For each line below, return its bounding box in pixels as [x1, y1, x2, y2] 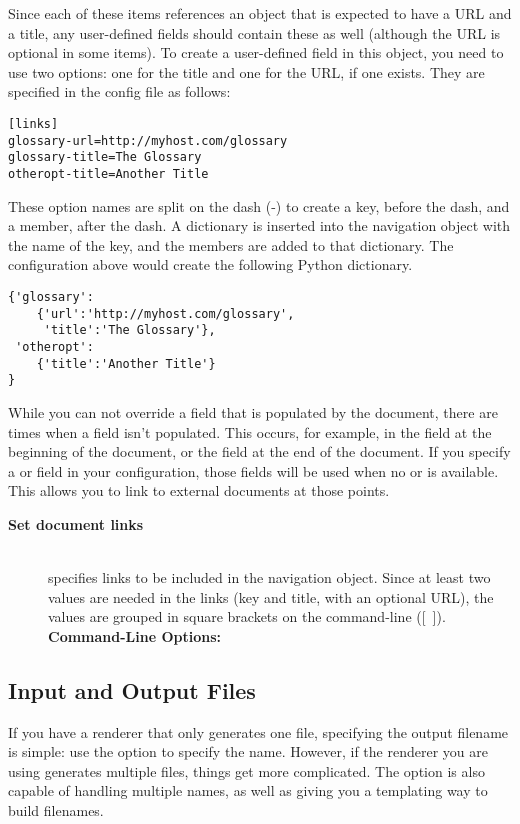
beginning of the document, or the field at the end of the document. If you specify [8, 441, 511, 462]
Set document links [8, 513, 144, 534]
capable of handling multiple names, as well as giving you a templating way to [8, 780, 488, 801]
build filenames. [8, 800, 104, 821]
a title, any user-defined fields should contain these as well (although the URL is [8, 22, 501, 43]
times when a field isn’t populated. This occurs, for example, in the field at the [8, 421, 492, 442]
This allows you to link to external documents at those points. [8, 480, 390, 501]
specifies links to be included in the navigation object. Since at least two [48, 567, 491, 588]
